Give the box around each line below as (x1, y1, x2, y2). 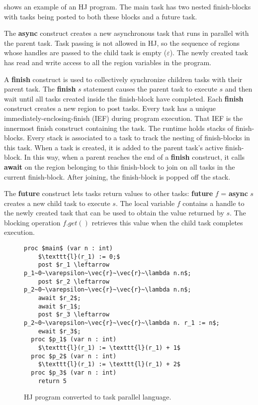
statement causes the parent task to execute (84, 84, 217, 94)
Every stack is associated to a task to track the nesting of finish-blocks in (27, 132, 250, 143)
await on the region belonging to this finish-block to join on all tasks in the (4, 161, 235, 172)
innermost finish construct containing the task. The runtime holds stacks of (4, 122, 234, 133)
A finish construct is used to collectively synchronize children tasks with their (4, 74, 243, 84)
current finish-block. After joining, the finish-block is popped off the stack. (4, 171, 231, 182)
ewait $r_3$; (38, 327, 81, 335)
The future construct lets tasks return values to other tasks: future (4, 188, 213, 199)
